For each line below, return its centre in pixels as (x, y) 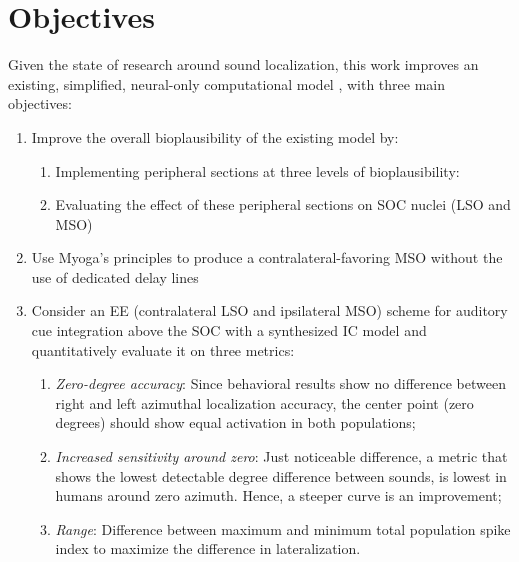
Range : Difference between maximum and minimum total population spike (283, 528)
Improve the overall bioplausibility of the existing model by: (215, 136)
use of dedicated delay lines (115, 276)
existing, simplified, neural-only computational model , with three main (227, 83)
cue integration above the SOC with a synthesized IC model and (229, 330)
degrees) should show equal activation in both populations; (235, 422)
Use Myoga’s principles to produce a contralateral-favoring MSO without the (267, 257)
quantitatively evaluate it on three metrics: (163, 349)
